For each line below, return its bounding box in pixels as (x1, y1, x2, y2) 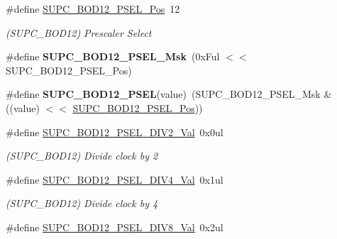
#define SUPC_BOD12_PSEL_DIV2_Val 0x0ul (6, 124, 223, 139)
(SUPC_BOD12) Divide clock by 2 (6, 148, 158, 163)
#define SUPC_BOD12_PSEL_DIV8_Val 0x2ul (6, 219, 223, 234)
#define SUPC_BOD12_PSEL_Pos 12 (6, 1, 180, 16)
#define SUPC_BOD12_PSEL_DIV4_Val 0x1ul (6, 172, 223, 187)
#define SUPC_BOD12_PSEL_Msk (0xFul (6, 49, 220, 64)
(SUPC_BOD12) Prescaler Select (6, 25, 152, 40)
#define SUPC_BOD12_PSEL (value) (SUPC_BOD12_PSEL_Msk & (6, 87, 332, 101)
